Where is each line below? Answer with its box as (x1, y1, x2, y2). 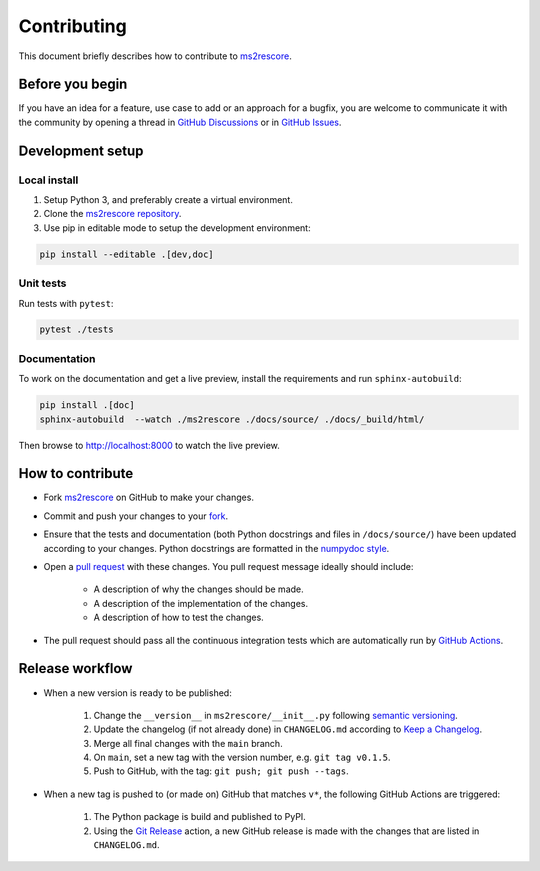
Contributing (18, 15, 127, 37)
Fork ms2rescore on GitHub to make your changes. (43, 491, 255, 504)
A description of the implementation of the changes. (93, 597, 309, 609)
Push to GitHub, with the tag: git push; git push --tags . (93, 765, 349, 777)
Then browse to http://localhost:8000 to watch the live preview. (18, 439, 280, 451)
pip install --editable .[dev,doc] (39, 248, 214, 260)
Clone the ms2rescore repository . (43, 208, 182, 220)
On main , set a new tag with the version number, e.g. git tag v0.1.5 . (93, 751, 391, 764)
